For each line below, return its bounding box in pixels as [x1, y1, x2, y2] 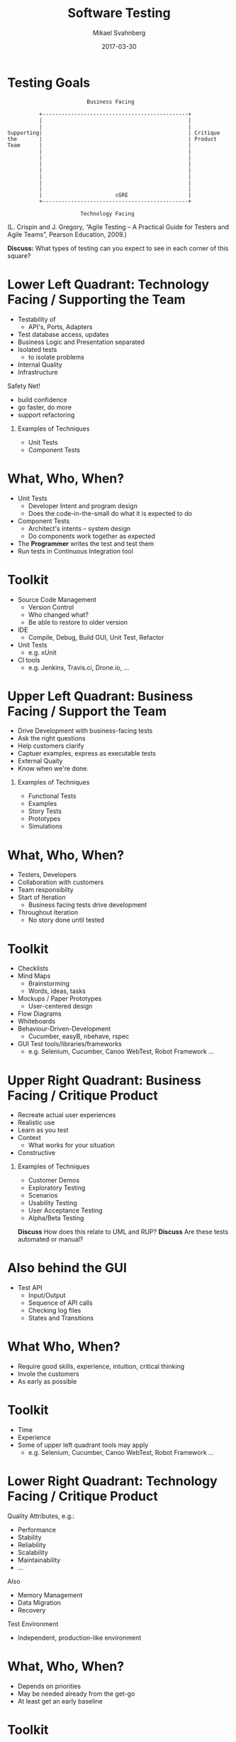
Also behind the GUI [7, 1260, 128, 1276]
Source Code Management [17, 595, 97, 603]
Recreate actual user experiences [17, 1111, 116, 1119]
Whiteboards [17, 1017, 55, 1026]
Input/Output [28, 1291, 66, 1300]
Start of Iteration [17, 893, 66, 902]
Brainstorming [28, 979, 69, 988]
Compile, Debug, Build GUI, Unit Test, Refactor [28, 633, 164, 641]
